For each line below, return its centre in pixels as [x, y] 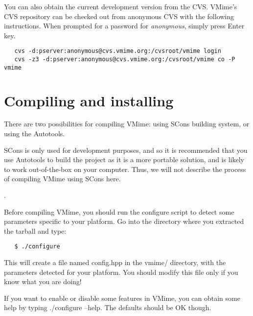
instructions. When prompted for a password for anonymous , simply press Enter [124, 26]
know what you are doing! [43, 281]
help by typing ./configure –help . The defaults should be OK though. [108, 307]
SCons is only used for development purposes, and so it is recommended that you [126, 150]
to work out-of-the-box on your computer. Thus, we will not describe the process [125, 169]
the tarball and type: [35, 231]
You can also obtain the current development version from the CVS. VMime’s [121, 6]
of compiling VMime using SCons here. [62, 179]
